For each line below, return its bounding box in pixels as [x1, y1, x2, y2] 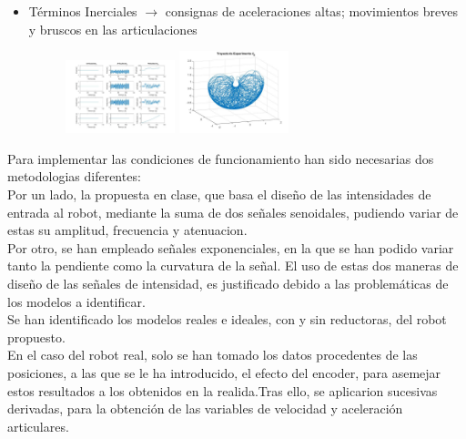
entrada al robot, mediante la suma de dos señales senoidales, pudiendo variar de [7, 202, 459, 221]
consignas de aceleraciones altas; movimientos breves [165, 2, 458, 20]
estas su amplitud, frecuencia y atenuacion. [7, 220, 248, 240]
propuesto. [7, 327, 66, 346]
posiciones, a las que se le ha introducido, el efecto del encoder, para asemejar [7, 362, 441, 382]
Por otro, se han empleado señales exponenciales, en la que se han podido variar [7, 238, 454, 257]
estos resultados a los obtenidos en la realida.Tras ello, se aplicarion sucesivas [7, 381, 438, 400]
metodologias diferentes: [7, 167, 141, 186]
